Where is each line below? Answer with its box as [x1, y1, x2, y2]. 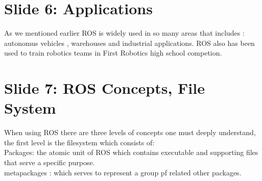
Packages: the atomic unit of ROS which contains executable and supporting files [4, 147, 258, 158]
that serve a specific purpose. [4, 157, 95, 167]
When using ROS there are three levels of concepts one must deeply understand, [4, 127, 256, 138]
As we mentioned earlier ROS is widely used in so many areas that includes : [4, 28, 245, 38]
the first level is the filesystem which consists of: [4, 137, 155, 147]
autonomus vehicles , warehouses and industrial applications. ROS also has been [4, 37, 255, 48]
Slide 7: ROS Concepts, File [4, 77, 205, 98]
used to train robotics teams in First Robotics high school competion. [4, 47, 222, 58]
